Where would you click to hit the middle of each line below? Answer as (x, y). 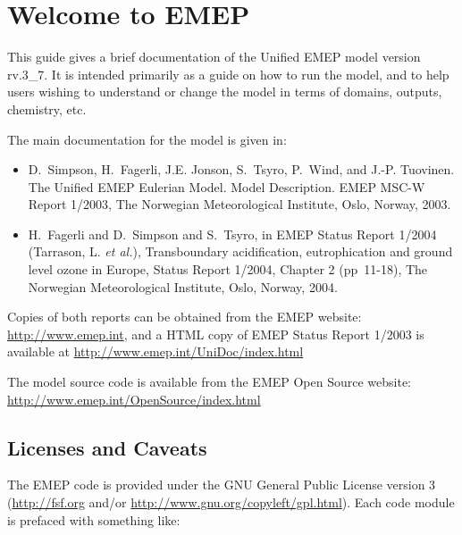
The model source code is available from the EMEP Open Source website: (210, 382)
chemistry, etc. (47, 109)
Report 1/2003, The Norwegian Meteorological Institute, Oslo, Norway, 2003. (239, 204)
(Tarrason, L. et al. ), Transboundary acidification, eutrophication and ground (240, 251)
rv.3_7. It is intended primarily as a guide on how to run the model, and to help (228, 74)
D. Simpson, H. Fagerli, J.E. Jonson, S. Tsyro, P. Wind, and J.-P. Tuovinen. (241, 169)
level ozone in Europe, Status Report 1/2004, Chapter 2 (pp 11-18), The (228, 269)
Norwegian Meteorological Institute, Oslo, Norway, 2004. (183, 286)
